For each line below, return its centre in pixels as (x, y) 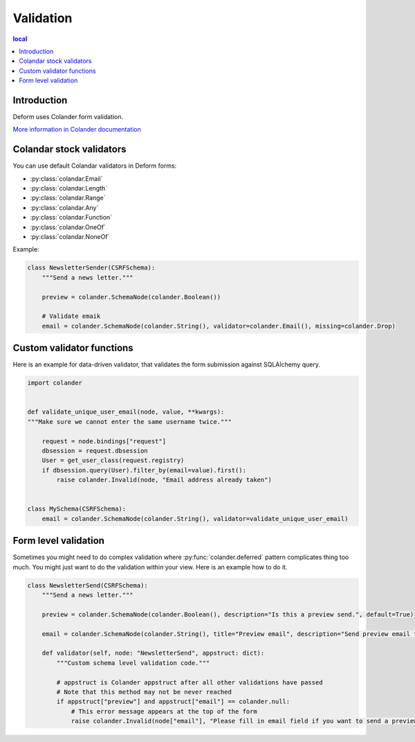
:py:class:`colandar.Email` (66, 178)
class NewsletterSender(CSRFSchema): (91, 268)
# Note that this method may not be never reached (144, 692)
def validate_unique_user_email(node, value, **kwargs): (126, 412)
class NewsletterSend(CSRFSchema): (87, 585)
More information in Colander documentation (77, 130)
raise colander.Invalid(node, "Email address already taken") (164, 480)
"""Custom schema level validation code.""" (133, 663)
